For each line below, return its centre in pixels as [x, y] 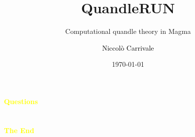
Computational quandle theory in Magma [128, 31]
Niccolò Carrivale [128, 47]
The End [19, 130]
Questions [21, 101]
